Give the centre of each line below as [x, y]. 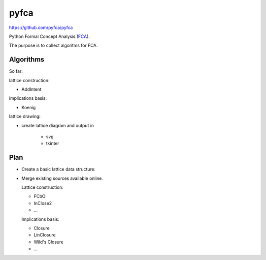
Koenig [29, 107]
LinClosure [45, 235]
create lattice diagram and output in [58, 125]
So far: [16, 71]
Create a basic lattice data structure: [58, 169]
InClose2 [43, 203]
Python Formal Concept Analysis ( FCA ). [50, 36]
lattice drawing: [25, 116]
